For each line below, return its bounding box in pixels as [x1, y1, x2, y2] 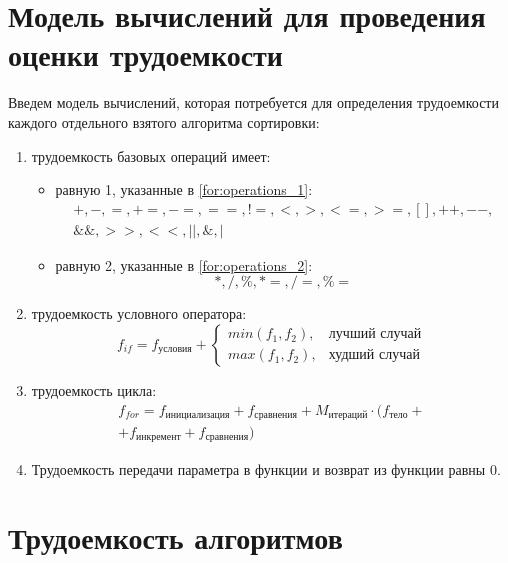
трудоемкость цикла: [31, 379, 157, 400]
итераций [328, 410, 368, 420]
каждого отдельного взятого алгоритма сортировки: [8, 111, 320, 132]
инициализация [165, 410, 230, 420]
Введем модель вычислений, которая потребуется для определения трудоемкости [8, 92, 499, 113]
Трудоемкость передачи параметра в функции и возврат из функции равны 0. [31, 458, 501, 479]
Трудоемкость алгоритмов [8, 517, 343, 558]
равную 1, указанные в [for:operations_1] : [55, 179, 313, 200]
